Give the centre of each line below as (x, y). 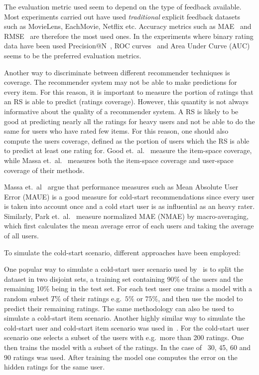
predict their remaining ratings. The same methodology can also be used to (119, 308)
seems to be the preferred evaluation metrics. (73, 55)
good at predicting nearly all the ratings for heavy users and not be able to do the (129, 121)
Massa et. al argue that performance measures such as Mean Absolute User (121, 187)
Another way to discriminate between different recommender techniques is (117, 72)
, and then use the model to (200, 298)
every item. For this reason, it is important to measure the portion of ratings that (129, 92)
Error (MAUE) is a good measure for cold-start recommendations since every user (129, 196)
